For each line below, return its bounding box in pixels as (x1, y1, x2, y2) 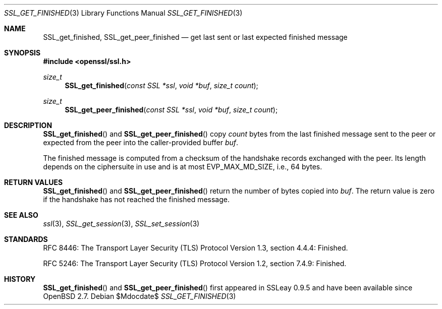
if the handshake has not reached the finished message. (43, 195, 230, 204)
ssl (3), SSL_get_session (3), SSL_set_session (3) (43, 219, 200, 228)
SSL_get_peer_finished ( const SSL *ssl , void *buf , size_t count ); (65, 105, 278, 114)
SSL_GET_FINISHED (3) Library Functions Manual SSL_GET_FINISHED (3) (4, 9, 243, 17)
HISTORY (4, 275, 36, 283)
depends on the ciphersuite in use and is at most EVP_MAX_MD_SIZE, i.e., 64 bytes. (43, 162, 322, 171)
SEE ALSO (4, 211, 38, 219)
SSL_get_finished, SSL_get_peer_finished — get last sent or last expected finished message (43, 33, 348, 41)
